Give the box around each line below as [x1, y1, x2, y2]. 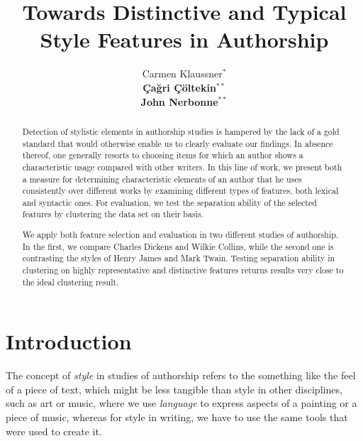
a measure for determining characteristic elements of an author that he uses [22, 173, 302, 185]
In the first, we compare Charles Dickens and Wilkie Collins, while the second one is [22, 240, 334, 252]
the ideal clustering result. [22, 276, 119, 288]
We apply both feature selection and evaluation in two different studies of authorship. [22, 229, 339, 241]
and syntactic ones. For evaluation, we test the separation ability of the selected [22, 196, 317, 208]
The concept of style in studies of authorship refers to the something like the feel [6, 368, 356, 383]
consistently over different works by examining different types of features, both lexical [22, 185, 339, 197]
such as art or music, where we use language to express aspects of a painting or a [6, 396, 357, 410]
